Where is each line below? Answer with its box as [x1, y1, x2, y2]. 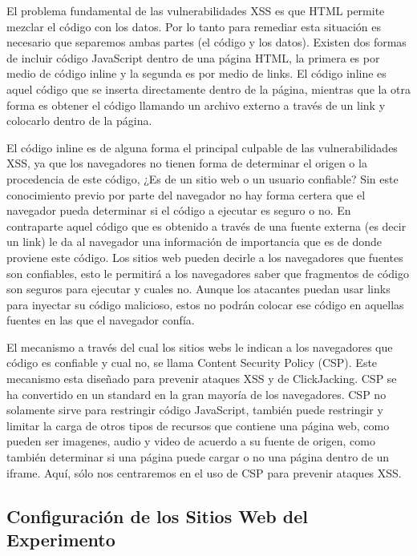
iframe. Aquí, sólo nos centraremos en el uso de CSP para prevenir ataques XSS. [6, 464, 402, 481]
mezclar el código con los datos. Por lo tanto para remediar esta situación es [6, 18, 381, 34]
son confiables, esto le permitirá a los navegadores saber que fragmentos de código [6, 264, 409, 281]
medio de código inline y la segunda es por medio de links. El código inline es [6, 65, 387, 82]
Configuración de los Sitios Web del [6, 503, 308, 528]
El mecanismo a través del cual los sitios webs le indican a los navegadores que [6, 338, 393, 355]
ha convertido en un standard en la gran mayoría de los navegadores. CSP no [6, 385, 387, 402]
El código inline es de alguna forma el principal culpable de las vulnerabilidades [6, 139, 398, 155]
